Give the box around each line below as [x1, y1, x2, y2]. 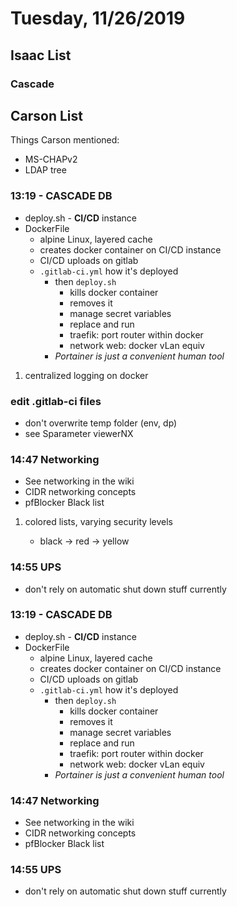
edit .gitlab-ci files [10, 394, 102, 408]
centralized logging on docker [24, 369, 149, 381]
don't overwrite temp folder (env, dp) [24, 417, 178, 429]
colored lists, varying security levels [24, 516, 173, 528]
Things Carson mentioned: [10, 134, 120, 146]
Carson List [10, 107, 83, 124]
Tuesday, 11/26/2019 [10, 7, 186, 30]
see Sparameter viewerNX [24, 427, 134, 439]
